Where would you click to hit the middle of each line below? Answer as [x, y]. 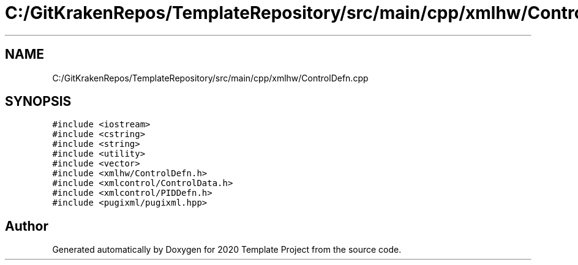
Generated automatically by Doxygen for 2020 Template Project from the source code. [227, 250]
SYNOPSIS [38, 102]
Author [27, 226]
